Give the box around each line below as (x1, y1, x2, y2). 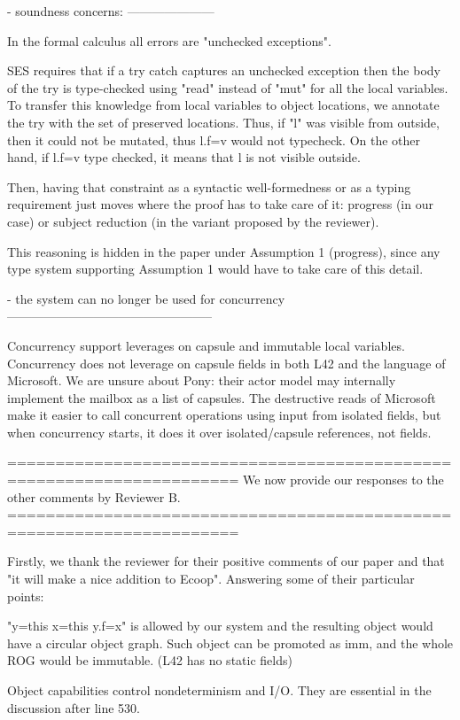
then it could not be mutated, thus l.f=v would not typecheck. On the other (7, 130, 421, 149)
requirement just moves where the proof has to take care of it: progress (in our (7, 195, 433, 213)
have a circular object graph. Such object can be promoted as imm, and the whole (7, 633, 454, 652)
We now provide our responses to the (243, 470, 444, 489)
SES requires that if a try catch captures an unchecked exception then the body (7, 61, 441, 80)
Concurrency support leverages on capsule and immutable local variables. (7, 336, 405, 354)
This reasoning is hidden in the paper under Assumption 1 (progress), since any (7, 242, 441, 260)
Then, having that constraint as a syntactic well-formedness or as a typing (7, 177, 411, 196)
